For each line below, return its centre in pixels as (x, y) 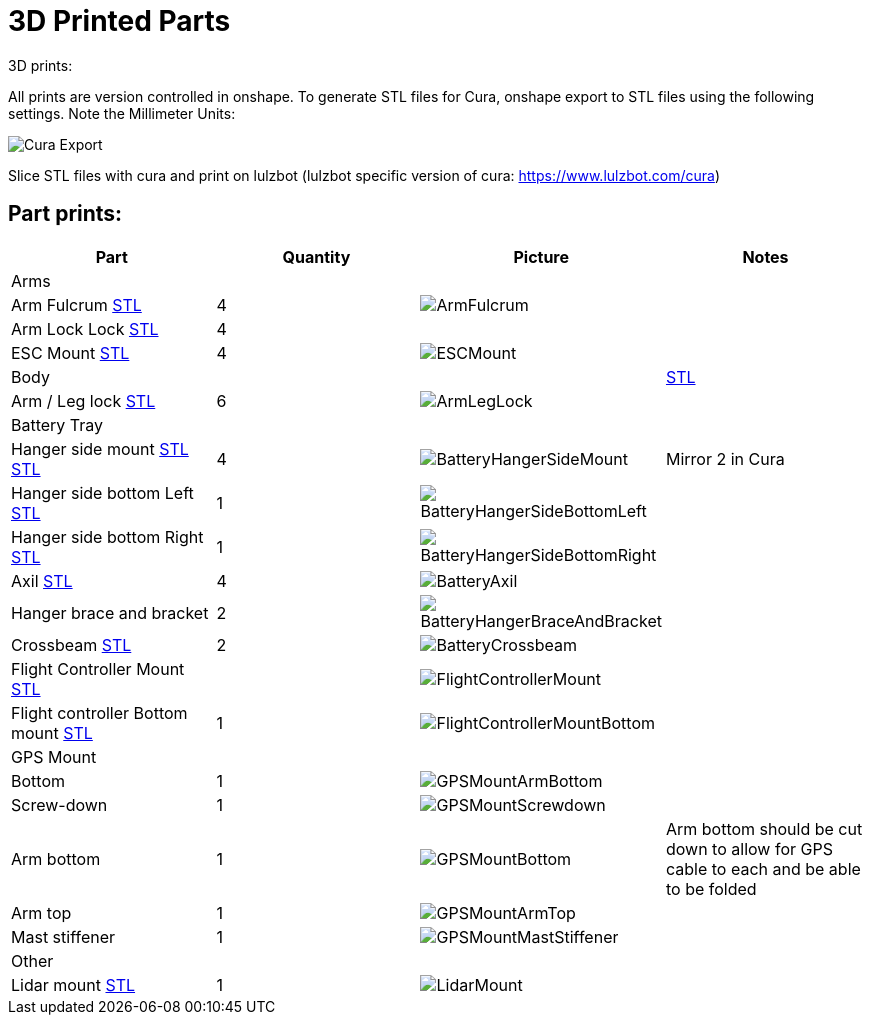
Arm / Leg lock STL (83, 400)
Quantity (316, 256)
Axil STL (42, 580)
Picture (541, 256)
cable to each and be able (763, 868)
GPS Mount (54, 756)
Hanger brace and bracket (110, 612)
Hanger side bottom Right (107, 536)
